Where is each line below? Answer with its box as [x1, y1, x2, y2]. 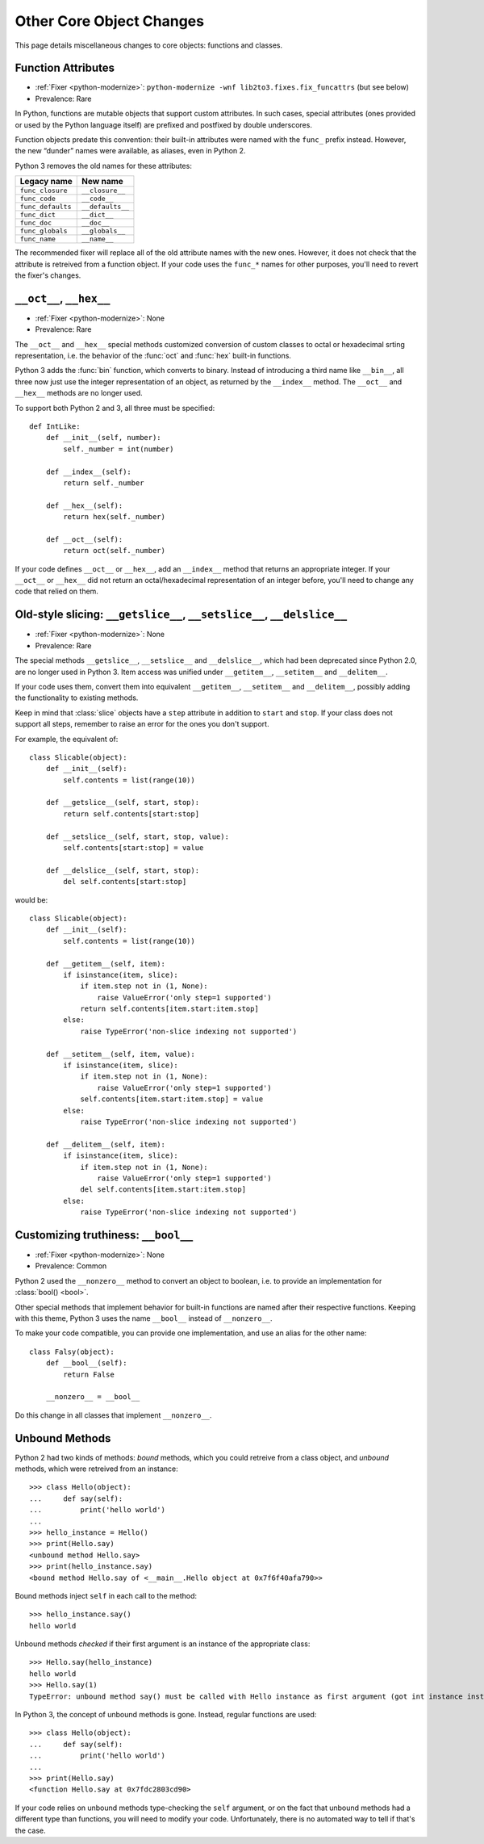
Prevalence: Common [35, 1261, 107, 1271]
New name [81, 176, 124, 187]
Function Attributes [15, 61, 115, 75]
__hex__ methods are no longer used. [15, 388, 143, 398]
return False [63, 1369, 115, 1379]
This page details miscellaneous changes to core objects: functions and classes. [15, 40, 282, 50]
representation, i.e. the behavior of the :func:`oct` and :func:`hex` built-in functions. [15, 351, 292, 361]
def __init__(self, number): [45, 433, 161, 442]
